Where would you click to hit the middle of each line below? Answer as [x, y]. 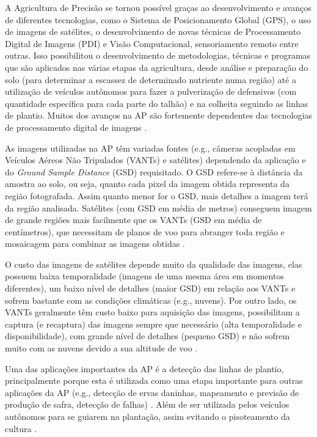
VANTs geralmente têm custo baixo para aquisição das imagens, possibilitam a [152, 312]
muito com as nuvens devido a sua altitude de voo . [101, 348]
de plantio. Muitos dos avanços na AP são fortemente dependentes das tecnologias [158, 115]
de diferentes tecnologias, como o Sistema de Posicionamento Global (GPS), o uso [158, 19]
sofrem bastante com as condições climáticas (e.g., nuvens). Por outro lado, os [151, 300]
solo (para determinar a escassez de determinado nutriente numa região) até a [151, 79]
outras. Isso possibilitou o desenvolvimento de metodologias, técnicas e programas [158, 55]
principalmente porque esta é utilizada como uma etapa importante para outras [154, 380]
